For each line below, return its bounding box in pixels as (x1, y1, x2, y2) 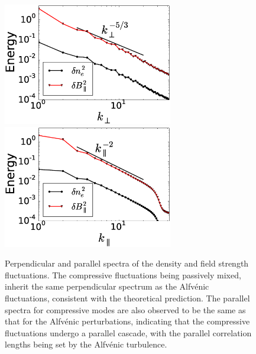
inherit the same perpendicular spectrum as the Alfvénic (5, 280, 209, 293)
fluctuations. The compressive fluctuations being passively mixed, (5, 268, 241, 281)
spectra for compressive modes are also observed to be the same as (5, 303, 246, 316)
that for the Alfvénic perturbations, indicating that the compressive (5, 315, 250, 327)
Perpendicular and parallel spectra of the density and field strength (5, 257, 249, 269)
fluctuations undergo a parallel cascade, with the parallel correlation (5, 326, 252, 339)
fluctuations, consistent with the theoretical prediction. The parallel (5, 291, 250, 304)
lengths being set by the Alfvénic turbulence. (5, 338, 167, 350)
